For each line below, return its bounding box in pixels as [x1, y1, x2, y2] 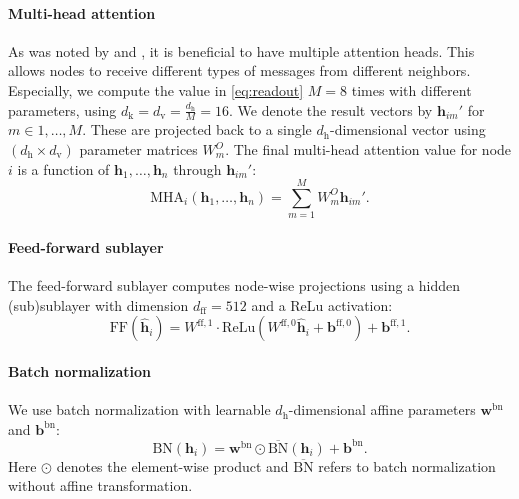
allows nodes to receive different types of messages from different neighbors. [8, 60, 471, 81]
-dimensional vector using [330, 119, 486, 140]
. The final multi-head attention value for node [225, 139, 512, 159]
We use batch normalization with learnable [8, 399, 271, 420]
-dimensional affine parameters [288, 399, 476, 420]
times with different [351, 79, 472, 100]
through [173, 158, 222, 179]
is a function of [17, 158, 110, 179]
